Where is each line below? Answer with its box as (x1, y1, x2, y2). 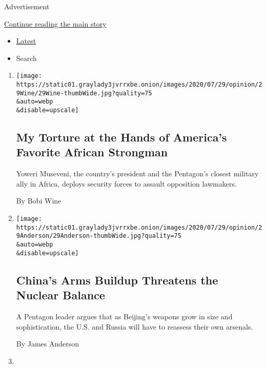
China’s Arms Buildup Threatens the (16, 272, 218, 288)
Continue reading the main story (4, 18, 107, 29)
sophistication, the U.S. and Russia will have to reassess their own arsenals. (16, 321, 253, 332)
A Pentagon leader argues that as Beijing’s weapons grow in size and (16, 311, 233, 321)
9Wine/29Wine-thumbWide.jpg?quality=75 (16, 89, 152, 97)
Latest (16, 35, 36, 46)
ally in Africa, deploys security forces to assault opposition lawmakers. (16, 178, 237, 189)
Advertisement (4, 1, 50, 11)
